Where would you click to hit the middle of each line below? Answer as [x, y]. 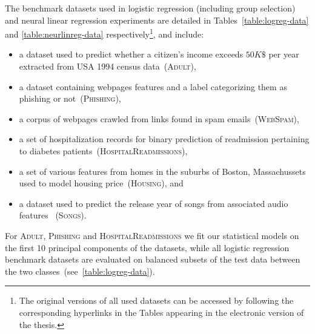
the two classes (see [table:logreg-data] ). [80, 271]
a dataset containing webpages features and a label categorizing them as [153, 86]
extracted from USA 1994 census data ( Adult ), [108, 66]
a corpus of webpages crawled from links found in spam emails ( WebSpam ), [159, 118]
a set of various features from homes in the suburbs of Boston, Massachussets [162, 171]
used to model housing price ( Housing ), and [101, 183]
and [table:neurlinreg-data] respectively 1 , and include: [104, 33]
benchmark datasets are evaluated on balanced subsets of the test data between [153, 259]
